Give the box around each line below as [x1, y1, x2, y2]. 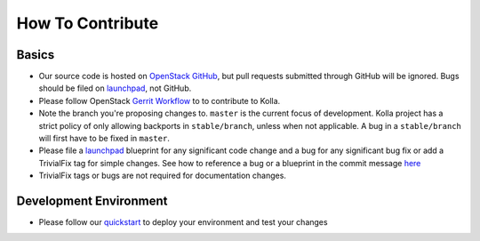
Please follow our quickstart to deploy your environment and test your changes [38, 217, 328, 228]
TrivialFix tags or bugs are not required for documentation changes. [38, 170, 286, 181]
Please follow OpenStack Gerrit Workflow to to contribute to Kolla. [38, 95, 281, 106]
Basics [16, 47, 55, 62]
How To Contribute [16, 13, 159, 33]
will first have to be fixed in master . [38, 133, 171, 144]
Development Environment [16, 194, 168, 208]
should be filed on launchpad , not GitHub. [38, 83, 192, 93]
